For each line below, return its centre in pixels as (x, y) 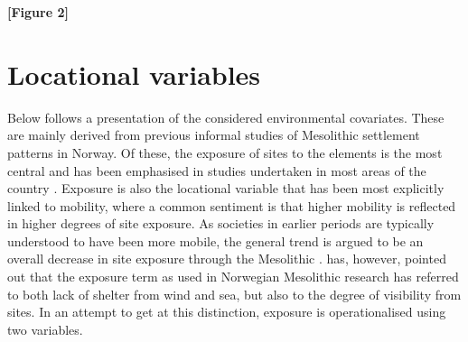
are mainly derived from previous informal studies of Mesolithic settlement (214, 135)
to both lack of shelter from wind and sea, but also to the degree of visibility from (234, 294)
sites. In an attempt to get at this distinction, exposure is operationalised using (227, 312)
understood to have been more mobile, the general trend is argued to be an (215, 240)
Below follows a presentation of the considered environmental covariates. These (226, 117)
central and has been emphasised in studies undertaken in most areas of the (217, 170)
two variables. (45, 329)
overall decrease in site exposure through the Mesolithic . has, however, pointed (227, 259)
